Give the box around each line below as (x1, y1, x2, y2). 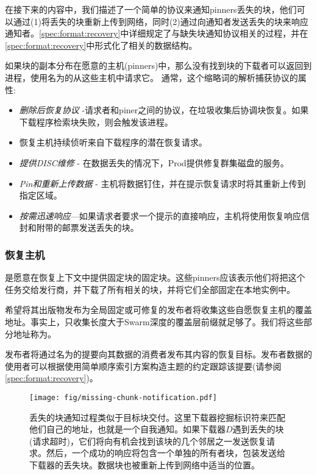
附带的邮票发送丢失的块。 (36, 221, 139, 234)
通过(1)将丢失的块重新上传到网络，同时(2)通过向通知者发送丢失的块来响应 (13, 15, 308, 27)
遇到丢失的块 (232, 423, 284, 435)
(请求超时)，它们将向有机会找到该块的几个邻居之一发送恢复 (29, 434, 266, 447)
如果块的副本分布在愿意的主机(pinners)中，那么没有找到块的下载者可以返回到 (5, 59, 312, 72)
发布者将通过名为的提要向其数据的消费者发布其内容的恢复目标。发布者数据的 (5, 348, 312, 361)
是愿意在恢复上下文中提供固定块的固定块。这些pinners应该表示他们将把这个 (5, 271, 305, 284)
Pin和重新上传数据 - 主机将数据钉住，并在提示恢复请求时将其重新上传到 (19, 177, 306, 189)
